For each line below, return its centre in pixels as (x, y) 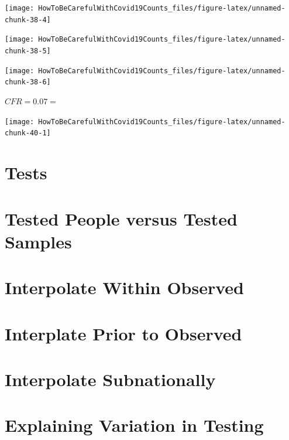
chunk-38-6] (28, 82)
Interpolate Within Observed (124, 287)
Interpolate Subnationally (110, 379)
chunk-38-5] (28, 51)
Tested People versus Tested (121, 218)
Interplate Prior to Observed (123, 333)
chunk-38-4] (28, 20)
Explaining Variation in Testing (134, 425)
